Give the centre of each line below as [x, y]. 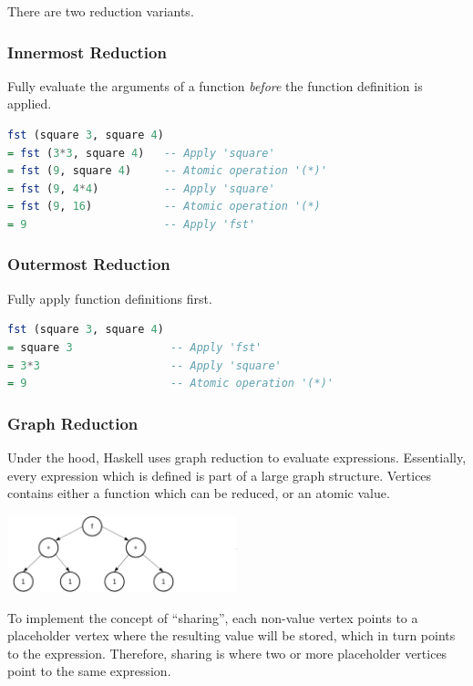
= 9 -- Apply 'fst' [132, 224]
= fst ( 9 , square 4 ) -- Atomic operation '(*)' [167, 171]
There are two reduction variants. [101, 11]
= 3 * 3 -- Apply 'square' [144, 365]
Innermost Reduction [87, 52]
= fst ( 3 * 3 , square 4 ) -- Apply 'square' [141, 153]
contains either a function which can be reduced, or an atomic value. [199, 493]
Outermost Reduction [89, 264]
